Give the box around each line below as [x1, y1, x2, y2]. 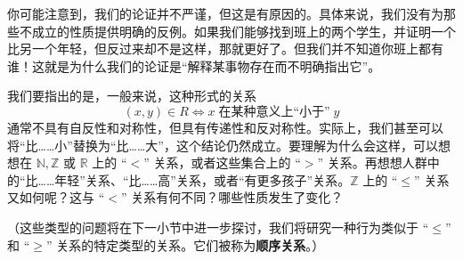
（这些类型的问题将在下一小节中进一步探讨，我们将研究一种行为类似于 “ [7, 217, 429, 236]
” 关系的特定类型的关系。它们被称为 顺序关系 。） [45, 235, 325, 254]
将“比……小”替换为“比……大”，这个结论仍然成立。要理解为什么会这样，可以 [7, 135, 438, 154]
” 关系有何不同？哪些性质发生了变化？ [120, 188, 344, 207]
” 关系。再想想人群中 [317, 153, 440, 172]
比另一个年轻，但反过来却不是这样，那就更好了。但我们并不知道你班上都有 [7, 39, 443, 58]
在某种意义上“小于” [218, 105, 330, 118]
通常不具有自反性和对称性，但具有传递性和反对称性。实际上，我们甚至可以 [7, 118, 443, 136]
